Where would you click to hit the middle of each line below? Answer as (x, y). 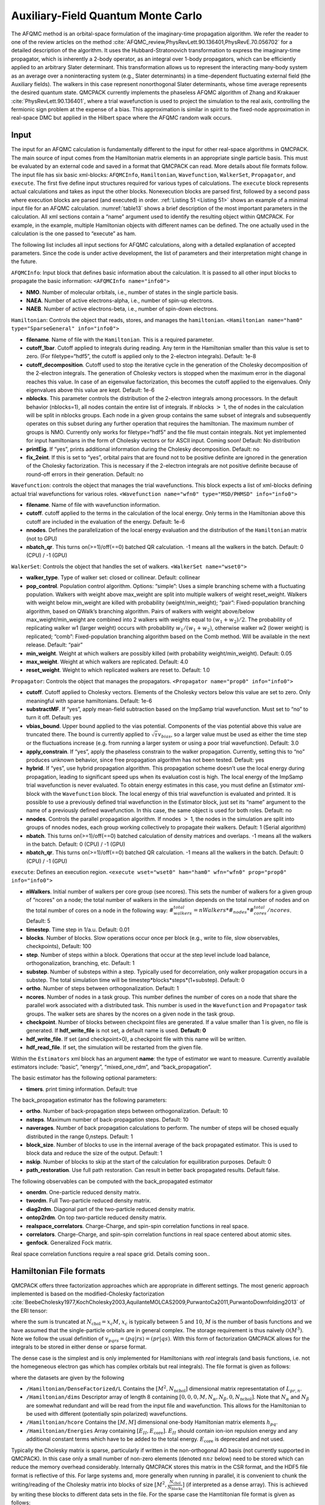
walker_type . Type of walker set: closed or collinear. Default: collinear (113, 577)
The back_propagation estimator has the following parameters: (89, 1100)
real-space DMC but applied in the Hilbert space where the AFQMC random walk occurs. (122, 118)
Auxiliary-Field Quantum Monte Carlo (107, 16)
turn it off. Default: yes (54, 718)
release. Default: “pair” (54, 645)
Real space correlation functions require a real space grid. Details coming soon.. (111, 1254)
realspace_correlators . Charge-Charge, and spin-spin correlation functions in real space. (138, 1226)
